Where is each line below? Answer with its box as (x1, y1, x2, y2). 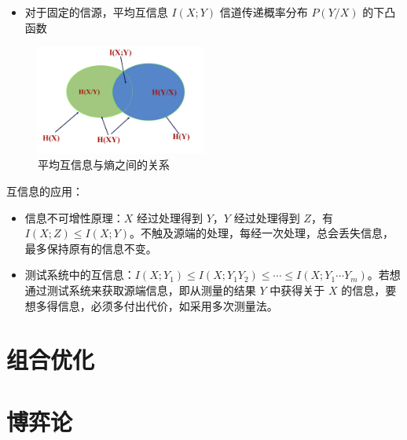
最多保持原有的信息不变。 (24, 240, 157, 256)
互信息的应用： (6, 183, 83, 200)
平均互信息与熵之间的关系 (38, 156, 170, 173)
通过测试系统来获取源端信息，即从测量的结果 (24, 281, 256, 298)
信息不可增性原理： (24, 209, 124, 225)
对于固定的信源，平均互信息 (24, 4, 168, 20)
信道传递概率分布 (219, 4, 308, 20)
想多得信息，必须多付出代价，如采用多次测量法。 (24, 297, 278, 313)
